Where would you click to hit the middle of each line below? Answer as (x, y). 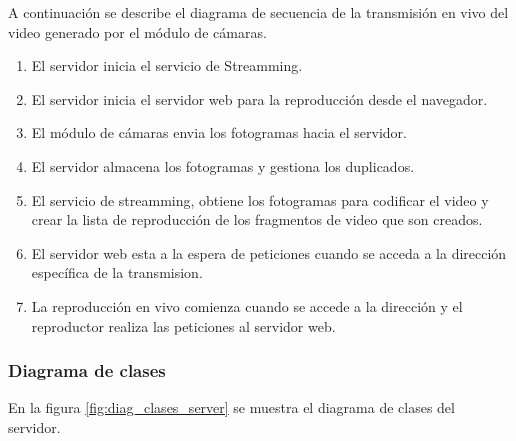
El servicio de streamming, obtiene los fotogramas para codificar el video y (260, 199)
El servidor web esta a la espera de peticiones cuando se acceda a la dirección (269, 252)
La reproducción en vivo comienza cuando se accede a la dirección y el (247, 305)
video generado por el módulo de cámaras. (137, 31)
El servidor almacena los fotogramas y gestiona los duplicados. (223, 165)
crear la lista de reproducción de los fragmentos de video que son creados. (257, 219)
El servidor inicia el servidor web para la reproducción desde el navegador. (259, 98)
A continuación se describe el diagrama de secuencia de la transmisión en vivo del (258, 12)
